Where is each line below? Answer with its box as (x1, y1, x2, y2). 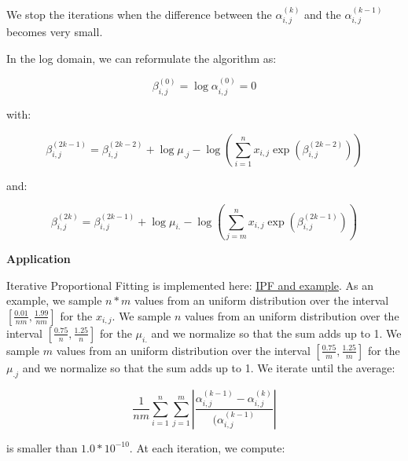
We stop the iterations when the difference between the (6, 5, 272, 22)
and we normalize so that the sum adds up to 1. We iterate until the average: (22, 359, 395, 375)
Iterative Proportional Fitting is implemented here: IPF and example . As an (6, 276, 374, 293)
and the (304, 5, 341, 22)
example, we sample (6, 292, 102, 309)
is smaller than (6, 439, 78, 456)
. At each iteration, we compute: (129, 439, 285, 456)
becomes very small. (6, 24, 103, 40)
